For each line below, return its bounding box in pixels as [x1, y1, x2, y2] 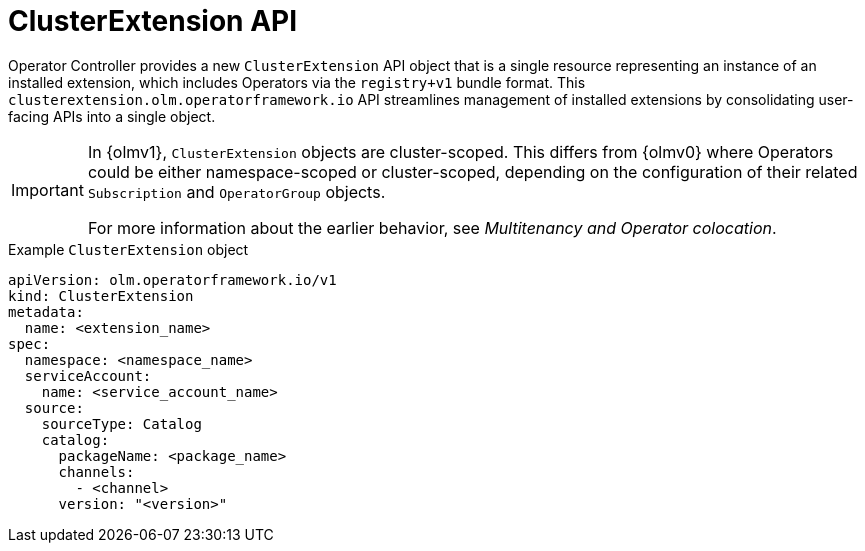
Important [11, 179, 84, 200]
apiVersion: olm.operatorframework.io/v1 [8, 271, 337, 288]
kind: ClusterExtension [8, 287, 194, 304]
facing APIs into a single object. [8, 107, 216, 125]
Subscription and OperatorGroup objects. [87, 181, 386, 202]
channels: [58, 463, 135, 480]
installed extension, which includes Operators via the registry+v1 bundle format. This [8, 73, 586, 91]
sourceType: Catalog [41, 415, 202, 432]
